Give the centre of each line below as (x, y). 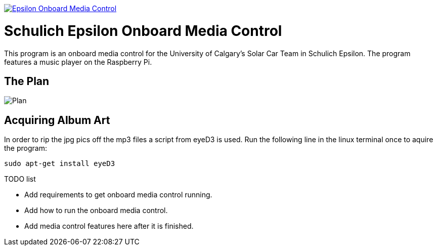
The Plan (27, 81)
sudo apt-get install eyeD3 (60, 164)
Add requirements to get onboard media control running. (118, 195)
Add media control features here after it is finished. (109, 226)
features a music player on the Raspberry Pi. (78, 62)
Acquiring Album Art (57, 120)
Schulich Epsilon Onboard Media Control (143, 31)
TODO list (20, 179)
